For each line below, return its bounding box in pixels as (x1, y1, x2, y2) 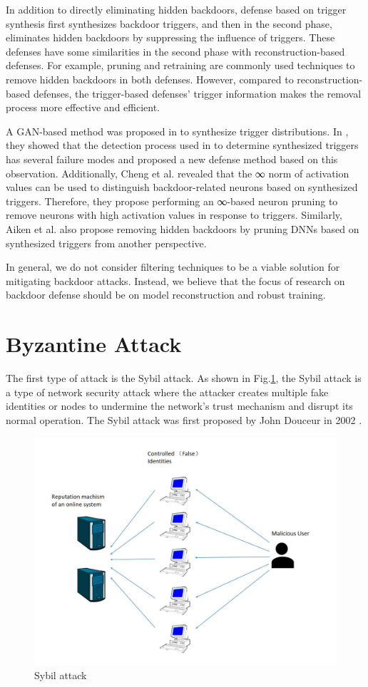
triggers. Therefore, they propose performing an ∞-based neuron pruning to (6, 193, 338, 208)
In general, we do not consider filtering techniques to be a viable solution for (6, 259, 340, 274)
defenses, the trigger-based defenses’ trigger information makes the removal (33, 86, 362, 100)
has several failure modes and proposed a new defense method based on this (6, 151, 338, 166)
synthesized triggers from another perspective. (6, 235, 207, 250)
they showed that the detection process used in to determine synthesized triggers (6, 138, 359, 153)
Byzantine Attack (6, 329, 182, 358)
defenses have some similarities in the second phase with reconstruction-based (6, 43, 345, 58)
